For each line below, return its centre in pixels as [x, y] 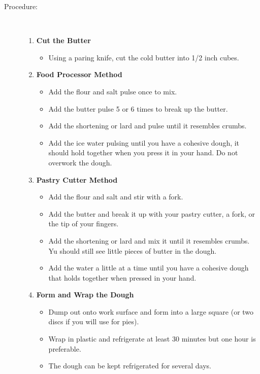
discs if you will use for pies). [94, 321]
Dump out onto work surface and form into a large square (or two [151, 311]
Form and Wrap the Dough [85, 295]
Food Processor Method [79, 74]
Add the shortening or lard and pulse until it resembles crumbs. [148, 126]
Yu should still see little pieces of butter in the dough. [133, 250]
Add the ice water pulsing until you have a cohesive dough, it [144, 142]
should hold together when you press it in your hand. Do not [143, 152]
